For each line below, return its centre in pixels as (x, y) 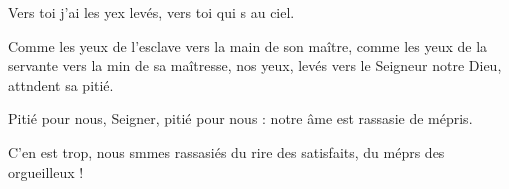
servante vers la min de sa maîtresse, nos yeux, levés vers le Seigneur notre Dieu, (255, 65)
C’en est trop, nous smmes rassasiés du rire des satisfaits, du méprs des (226, 151)
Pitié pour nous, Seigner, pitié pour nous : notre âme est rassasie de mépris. (240, 118)
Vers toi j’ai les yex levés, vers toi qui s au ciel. (151, 12)
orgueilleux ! (46, 171)
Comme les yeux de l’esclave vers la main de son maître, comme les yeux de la (248, 45)
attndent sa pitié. (61, 84)
